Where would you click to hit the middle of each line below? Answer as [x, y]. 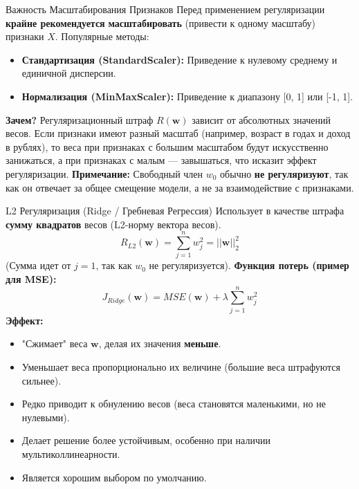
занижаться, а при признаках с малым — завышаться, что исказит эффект [161, 160]
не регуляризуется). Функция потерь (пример [249, 265]
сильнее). [42, 380]
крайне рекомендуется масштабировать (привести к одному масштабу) [161, 22]
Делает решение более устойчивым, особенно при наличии [146, 440]
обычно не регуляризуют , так [284, 173]
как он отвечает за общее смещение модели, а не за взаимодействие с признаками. [180, 187]
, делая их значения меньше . [160, 343]
